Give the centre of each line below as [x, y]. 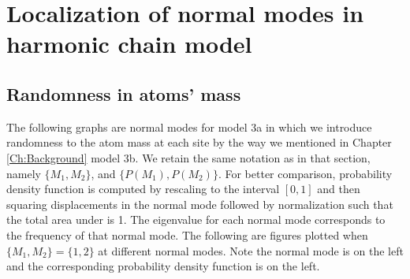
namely [24, 173]
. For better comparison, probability [305, 173]
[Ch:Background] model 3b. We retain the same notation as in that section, [188, 157]
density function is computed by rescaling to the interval [143, 189]
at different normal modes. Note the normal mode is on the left [251, 250]
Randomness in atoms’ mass [124, 93]
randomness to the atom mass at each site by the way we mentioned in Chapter [199, 142]
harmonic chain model [129, 44]
